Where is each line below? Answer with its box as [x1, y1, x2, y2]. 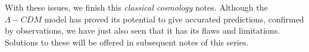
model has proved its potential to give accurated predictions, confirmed [44, 12, 304, 25]
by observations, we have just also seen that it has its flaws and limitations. [5, 24, 280, 37]
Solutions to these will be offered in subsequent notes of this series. [5, 35, 249, 48]
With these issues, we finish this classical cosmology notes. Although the [5, 1, 268, 13]
